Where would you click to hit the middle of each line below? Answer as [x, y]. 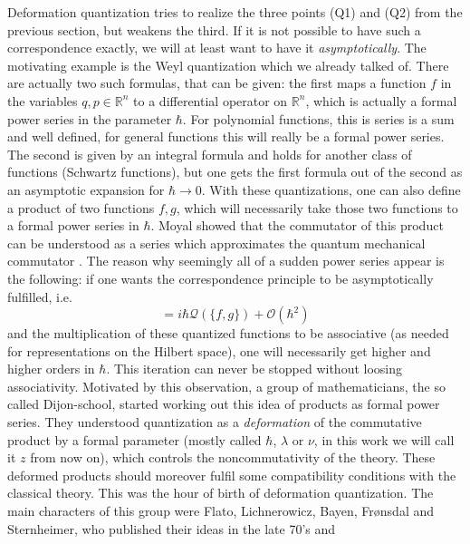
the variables [43, 100]
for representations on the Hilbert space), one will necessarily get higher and [219, 350]
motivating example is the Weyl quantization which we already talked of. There [228, 65]
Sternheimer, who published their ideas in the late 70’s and [172, 528]
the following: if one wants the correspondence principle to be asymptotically [221, 278]
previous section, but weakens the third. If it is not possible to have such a [214, 29]
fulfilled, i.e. [40, 296]
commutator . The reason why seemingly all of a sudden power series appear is [226, 261]
